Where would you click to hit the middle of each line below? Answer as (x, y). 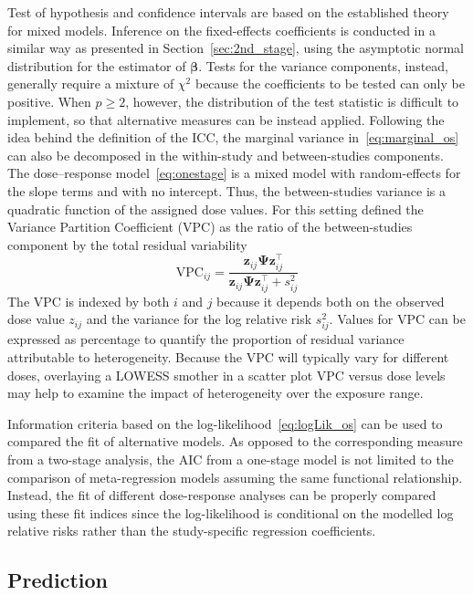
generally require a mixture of (91, 84)
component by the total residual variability (127, 244)
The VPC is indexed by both (89, 301)
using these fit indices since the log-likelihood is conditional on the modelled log (231, 512)
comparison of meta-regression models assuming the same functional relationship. (235, 477)
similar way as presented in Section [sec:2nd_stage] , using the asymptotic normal (236, 48)
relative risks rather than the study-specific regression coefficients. (192, 531)
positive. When (49, 101)
